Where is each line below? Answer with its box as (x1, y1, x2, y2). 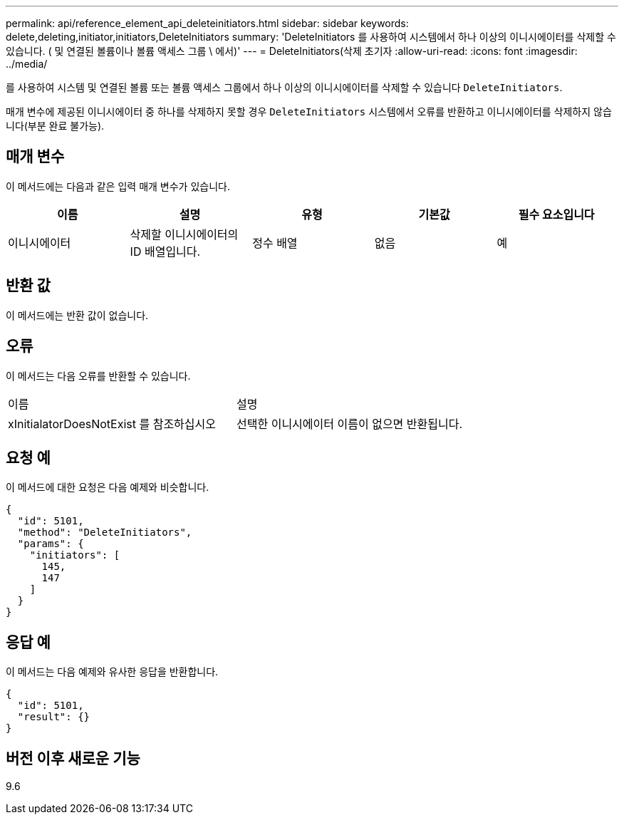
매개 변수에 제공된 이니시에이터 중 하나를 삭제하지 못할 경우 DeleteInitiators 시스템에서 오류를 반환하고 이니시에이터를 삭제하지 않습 (6, 105, 612, 118)
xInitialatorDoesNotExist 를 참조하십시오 (8, 416, 217, 431)
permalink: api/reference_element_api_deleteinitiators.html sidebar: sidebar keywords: (6, 17, 409, 29)
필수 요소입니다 (518, 207, 595, 222)
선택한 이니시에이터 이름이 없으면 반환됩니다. (236, 416, 463, 431)
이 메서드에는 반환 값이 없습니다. (6, 308, 149, 321)
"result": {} (17, 711, 90, 723)
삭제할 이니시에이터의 (130, 227, 239, 242)
